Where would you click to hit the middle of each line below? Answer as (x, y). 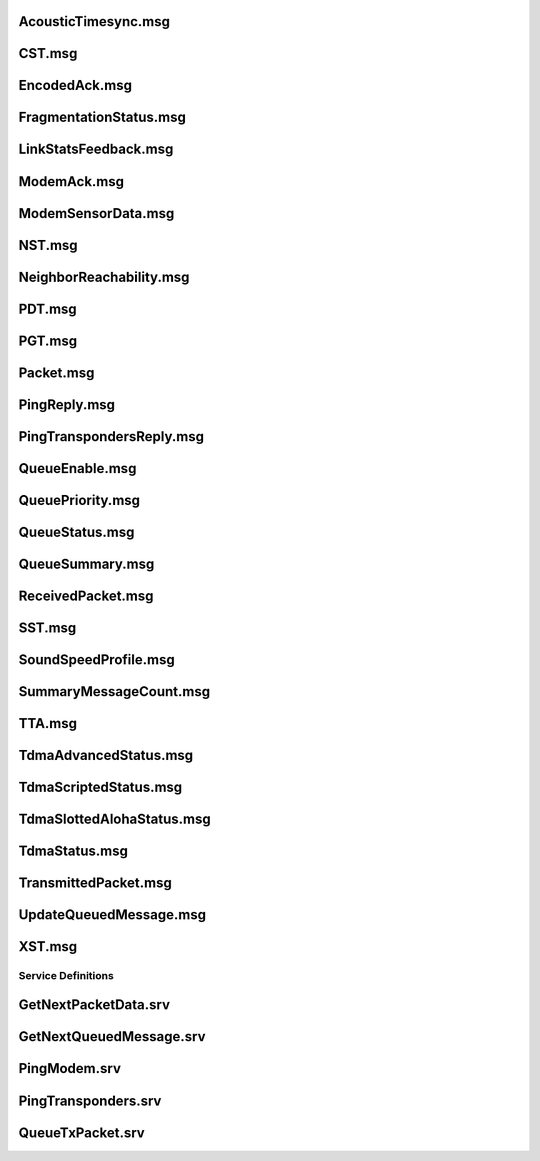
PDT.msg (47, 308)
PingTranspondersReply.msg (111, 436)
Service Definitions (66, 975)
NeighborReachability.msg (104, 276)
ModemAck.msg (71, 181)
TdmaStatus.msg (73, 850)
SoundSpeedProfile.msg (96, 659)
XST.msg (48, 946)
